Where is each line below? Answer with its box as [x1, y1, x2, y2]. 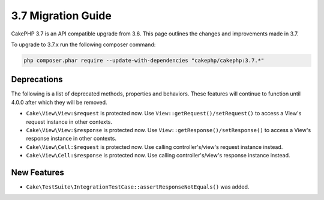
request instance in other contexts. [26, 118, 113, 126]
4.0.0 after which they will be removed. [11, 98, 107, 106]
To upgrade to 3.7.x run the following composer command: [11, 41, 156, 48]
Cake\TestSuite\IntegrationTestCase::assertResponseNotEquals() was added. [26, 183, 250, 190]
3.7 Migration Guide [11, 9, 112, 22]
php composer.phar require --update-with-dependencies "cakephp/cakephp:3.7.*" [23, 57, 265, 64]
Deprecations [11, 74, 63, 85]
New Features [11, 167, 64, 177]
